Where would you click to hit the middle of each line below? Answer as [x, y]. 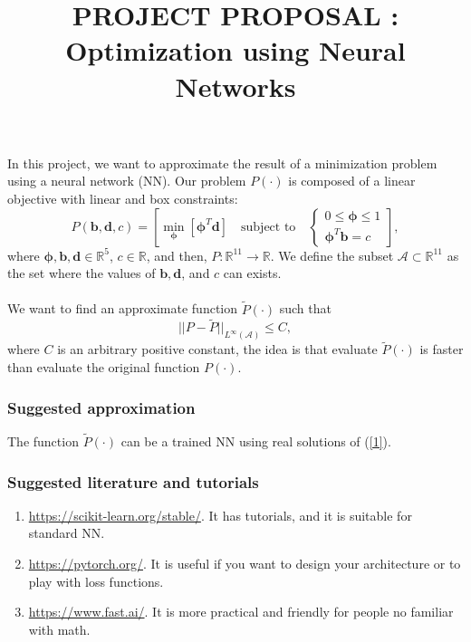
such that [305, 308]
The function [43, 441]
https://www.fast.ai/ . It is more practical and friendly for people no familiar [241, 612]
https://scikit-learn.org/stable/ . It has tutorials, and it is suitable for [220, 515]
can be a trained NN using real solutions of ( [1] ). [256, 441]
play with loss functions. [96, 581]
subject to [269, 227]
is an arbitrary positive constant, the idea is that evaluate [217, 349]
